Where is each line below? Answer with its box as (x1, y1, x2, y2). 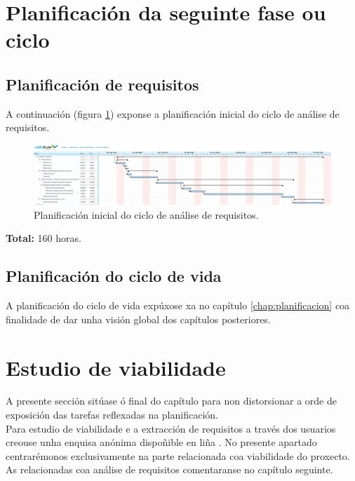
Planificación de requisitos (6, 73, 199, 95)
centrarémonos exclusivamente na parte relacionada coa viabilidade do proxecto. (6, 448, 350, 463)
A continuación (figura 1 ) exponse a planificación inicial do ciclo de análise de (6, 106, 340, 121)
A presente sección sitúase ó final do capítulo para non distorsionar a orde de (6, 393, 337, 408)
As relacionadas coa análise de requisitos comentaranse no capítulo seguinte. (6, 462, 333, 477)
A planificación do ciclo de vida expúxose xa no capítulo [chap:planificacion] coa (6, 298, 350, 313)
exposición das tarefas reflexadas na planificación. (6, 407, 218, 422)
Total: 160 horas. (6, 231, 81, 245)
